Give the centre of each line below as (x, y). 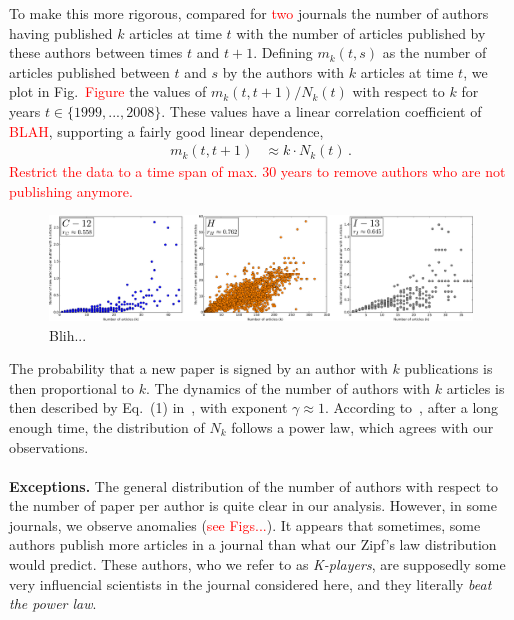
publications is (448, 368)
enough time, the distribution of (107, 426)
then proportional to (71, 387)
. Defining (283, 52)
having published (61, 32)
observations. (49, 446)
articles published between (89, 71)
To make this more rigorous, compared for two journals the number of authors (249, 13)
